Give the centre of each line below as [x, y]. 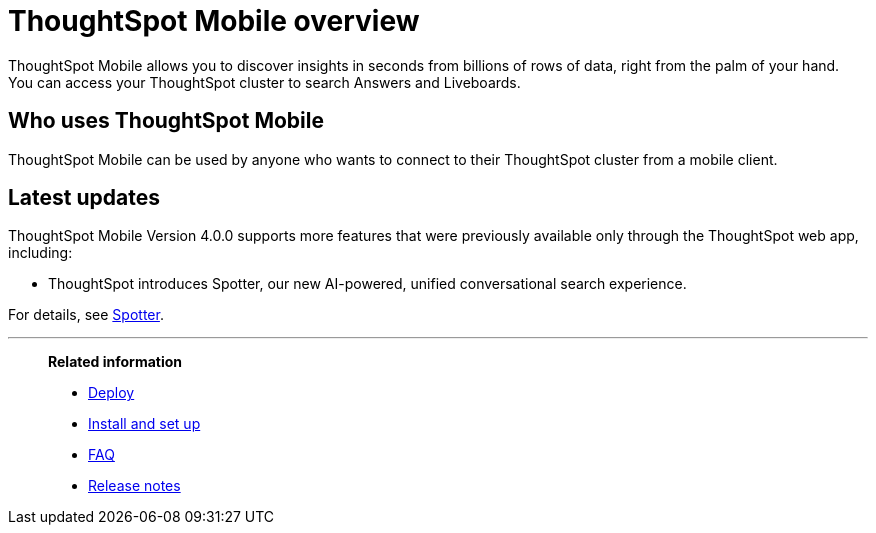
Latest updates [84, 198]
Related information [115, 362]
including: [40, 253]
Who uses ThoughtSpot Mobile [166, 121]
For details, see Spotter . [86, 315]
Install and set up [144, 424]
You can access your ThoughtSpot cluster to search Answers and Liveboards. [264, 82]
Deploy [111, 393]
